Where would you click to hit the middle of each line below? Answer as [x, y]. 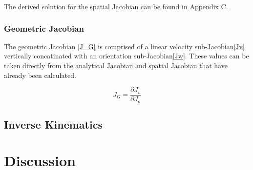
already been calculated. [40, 75]
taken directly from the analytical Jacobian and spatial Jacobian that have [116, 65]
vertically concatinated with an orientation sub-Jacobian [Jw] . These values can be [126, 56]
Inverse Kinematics [53, 124]
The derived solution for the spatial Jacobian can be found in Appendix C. [116, 6]
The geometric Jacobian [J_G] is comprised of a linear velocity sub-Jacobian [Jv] [124, 46]
